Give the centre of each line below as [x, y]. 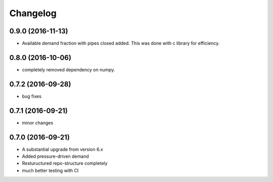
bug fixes [32, 96]
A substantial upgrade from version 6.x [62, 149]
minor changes [38, 123]
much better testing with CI [50, 170]
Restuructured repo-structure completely [65, 163]
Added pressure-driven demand [55, 156]
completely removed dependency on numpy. [69, 70]
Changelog [33, 13]
